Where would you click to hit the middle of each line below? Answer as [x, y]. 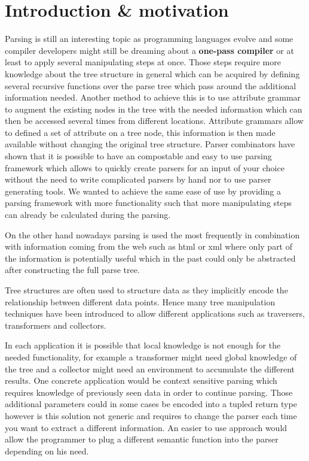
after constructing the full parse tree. [72, 270]
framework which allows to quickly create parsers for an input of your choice [145, 167]
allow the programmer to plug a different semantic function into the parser [142, 439]
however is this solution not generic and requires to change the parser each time [151, 415]
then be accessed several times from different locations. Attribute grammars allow [154, 121]
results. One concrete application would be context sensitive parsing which [141, 380]
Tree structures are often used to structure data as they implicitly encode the [146, 290]
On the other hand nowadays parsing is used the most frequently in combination [152, 234]
